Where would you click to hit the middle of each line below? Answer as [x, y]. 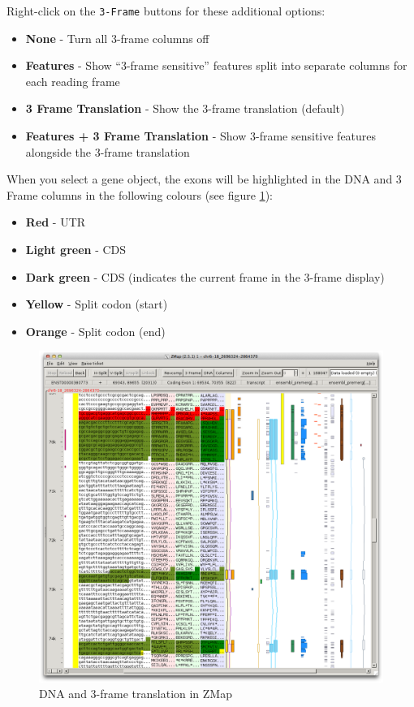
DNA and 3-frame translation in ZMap [136, 694]
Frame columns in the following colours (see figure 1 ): [140, 194]
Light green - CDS [76, 249]
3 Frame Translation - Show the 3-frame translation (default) [185, 108]
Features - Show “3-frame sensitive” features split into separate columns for [216, 65]
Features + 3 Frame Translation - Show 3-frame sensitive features [201, 136]
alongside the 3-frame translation [108, 151]
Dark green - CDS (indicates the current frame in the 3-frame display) [205, 276]
